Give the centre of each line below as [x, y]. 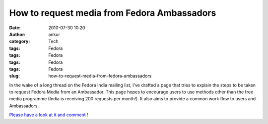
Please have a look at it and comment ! [49, 115]
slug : [14, 76]
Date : [15, 28]
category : [20, 41]
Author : [17, 34]
